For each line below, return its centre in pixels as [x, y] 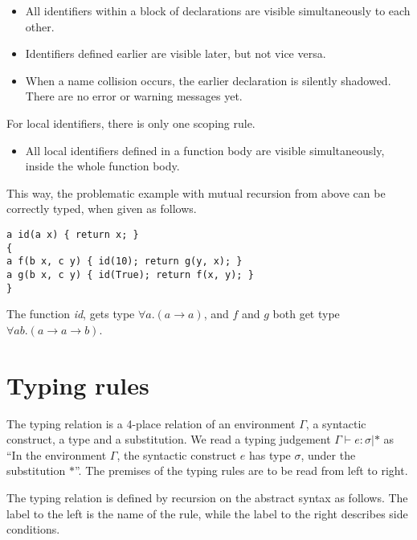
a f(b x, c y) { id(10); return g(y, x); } [125, 262]
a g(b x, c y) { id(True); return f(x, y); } [130, 274]
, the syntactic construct [177, 454]
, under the [328, 454]
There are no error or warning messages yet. [134, 96]
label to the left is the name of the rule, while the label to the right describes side [207, 513]
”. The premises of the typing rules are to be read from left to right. [241, 470]
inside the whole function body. [102, 166]
